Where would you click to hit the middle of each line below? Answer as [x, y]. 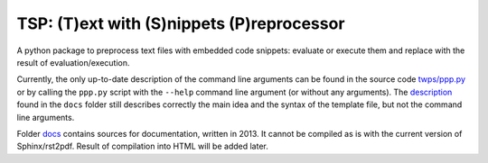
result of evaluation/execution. [73, 62]
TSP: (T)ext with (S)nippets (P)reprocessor [181, 23]
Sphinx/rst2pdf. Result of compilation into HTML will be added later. [142, 146]
